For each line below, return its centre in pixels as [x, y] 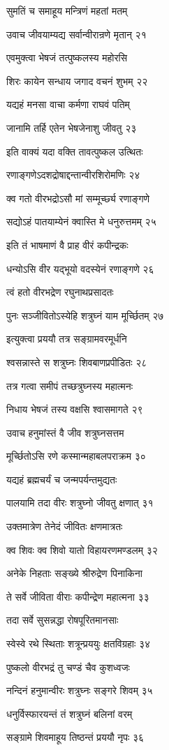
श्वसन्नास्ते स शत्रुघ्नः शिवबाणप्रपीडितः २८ [77, 362]
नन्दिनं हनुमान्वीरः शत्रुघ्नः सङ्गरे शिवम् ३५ [80, 690]
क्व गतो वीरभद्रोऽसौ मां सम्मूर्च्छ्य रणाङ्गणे [78, 198]
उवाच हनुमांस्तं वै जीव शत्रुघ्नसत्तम [65, 432]
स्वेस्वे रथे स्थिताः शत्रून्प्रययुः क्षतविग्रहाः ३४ [79, 644]
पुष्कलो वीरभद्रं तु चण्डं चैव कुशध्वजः [68, 667]
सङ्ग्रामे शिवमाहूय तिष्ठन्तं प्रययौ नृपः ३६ [75, 737]
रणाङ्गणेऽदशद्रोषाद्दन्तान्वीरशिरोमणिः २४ [73, 175]
